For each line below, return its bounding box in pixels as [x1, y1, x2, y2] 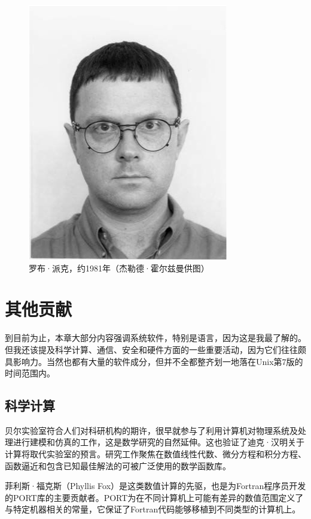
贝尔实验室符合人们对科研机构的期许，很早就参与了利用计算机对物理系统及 [5, 424, 298, 436]
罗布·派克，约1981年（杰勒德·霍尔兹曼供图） [29, 261, 209, 274]
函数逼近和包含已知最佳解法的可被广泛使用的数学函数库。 [5, 459, 231, 472]
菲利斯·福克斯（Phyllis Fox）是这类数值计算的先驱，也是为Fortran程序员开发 [5, 479, 306, 492]
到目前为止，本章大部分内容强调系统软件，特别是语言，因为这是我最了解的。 [5, 331, 306, 344]
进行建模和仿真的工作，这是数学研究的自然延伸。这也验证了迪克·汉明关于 [13, 436, 304, 448]
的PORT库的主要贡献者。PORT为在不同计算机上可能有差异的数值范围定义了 [5, 491, 304, 503]
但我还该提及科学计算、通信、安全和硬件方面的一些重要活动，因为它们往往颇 [5, 343, 306, 355]
